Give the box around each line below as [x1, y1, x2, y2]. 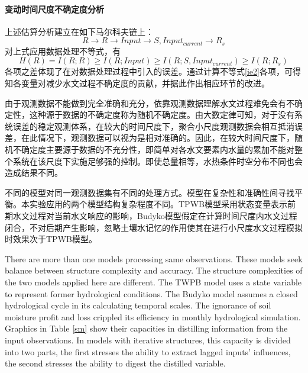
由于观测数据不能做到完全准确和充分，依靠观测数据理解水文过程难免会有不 [5, 97, 294, 109]
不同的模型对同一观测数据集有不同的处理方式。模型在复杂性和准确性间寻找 [5, 186, 294, 198]
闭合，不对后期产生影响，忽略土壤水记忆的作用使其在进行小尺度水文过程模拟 [5, 221, 303, 233]
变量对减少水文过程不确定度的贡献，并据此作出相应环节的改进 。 [21, 77, 270, 89]
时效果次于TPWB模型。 [5, 233, 97, 245]
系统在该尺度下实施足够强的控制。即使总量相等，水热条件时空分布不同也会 [12, 155, 303, 167]
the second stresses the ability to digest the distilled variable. [5, 357, 226, 369]
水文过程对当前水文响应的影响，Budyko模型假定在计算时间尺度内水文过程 [12, 209, 297, 221]
